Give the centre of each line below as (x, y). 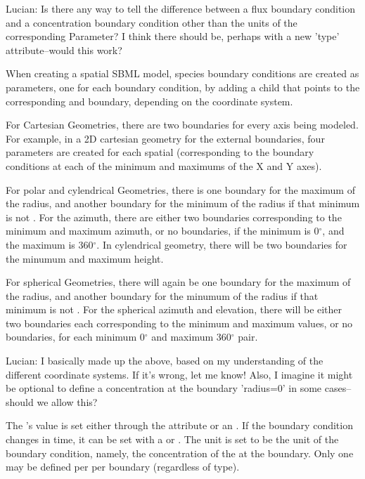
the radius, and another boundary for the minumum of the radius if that (162, 295)
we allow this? (67, 401)
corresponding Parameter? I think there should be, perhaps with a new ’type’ (173, 36)
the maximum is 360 (50, 244)
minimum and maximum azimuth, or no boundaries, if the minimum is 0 (162, 231)
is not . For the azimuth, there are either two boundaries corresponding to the (174, 217)
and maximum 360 (191, 337)
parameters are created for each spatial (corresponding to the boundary (160, 152)
